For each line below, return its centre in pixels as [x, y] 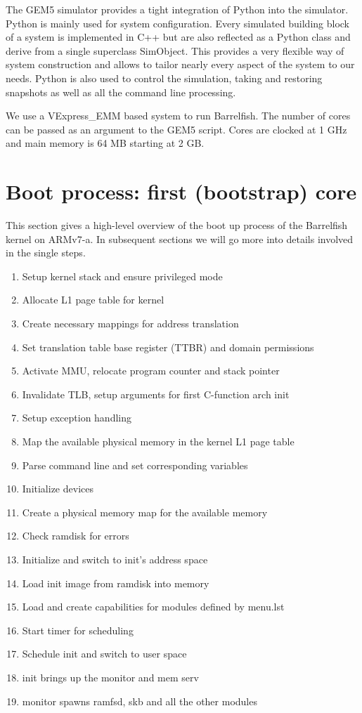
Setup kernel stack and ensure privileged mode [122, 276]
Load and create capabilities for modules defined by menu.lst [153, 607]
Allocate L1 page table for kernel [93, 300]
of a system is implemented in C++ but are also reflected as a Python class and [178, 37]
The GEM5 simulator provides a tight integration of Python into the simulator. [177, 9]
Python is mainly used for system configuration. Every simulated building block [178, 23]
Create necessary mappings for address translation [130, 323]
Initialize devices [58, 489]
